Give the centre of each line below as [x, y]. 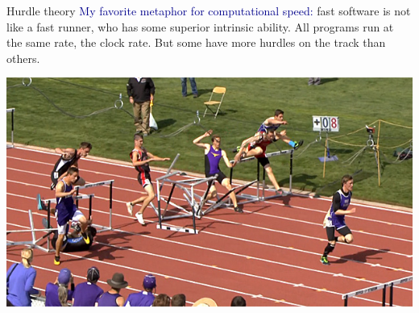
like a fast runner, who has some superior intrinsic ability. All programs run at [200, 26]
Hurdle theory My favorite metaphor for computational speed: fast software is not [209, 10]
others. [23, 58]
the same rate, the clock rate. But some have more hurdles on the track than [196, 42]
